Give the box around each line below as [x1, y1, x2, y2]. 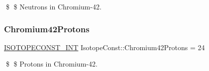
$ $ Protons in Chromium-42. [5, 59, 98, 69]
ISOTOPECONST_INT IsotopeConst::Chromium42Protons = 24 [4, 42, 205, 52]
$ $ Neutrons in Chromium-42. [5, 1, 102, 11]
